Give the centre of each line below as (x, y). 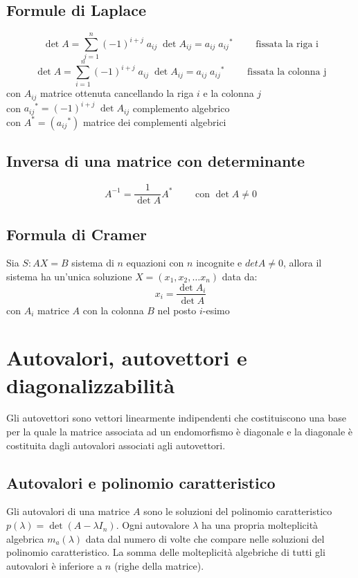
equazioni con (155, 263)
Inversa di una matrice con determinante (156, 161)
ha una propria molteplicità (260, 525)
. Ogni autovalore (153, 525)
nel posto (177, 310)
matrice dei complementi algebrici (154, 121)
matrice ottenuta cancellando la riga (117, 93)
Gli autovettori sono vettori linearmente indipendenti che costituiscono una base (176, 418)
